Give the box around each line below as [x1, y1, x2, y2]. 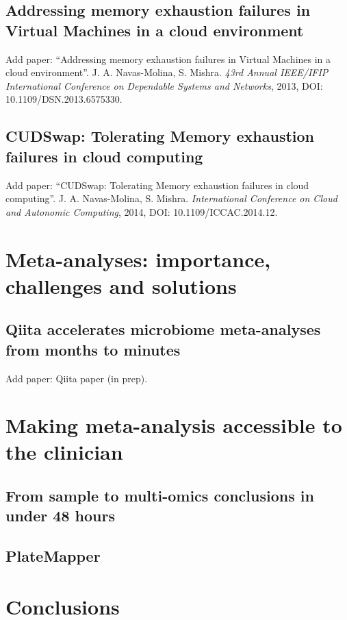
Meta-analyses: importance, [5, 245, 271, 273]
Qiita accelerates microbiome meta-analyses [5, 319, 321, 340]
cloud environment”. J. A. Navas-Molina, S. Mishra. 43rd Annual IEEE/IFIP [5, 65, 329, 79]
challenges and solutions [5, 271, 237, 299]
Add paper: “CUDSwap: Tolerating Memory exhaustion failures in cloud [5, 177, 309, 192]
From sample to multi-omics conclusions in [5, 485, 314, 506]
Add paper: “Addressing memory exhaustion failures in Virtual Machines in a [5, 51, 331, 66]
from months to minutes [5, 338, 181, 360]
